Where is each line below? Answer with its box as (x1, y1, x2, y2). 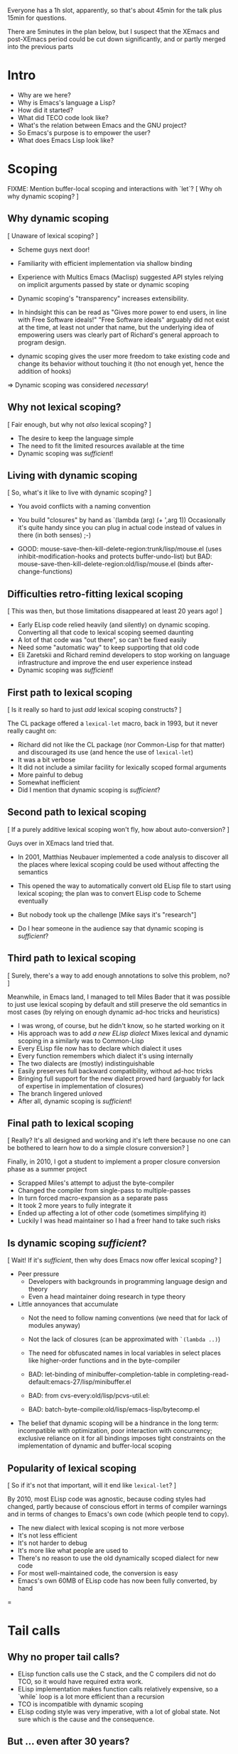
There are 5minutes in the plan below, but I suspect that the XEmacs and (7, 28, 220, 36)
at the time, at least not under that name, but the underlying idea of (17, 323, 215, 331)
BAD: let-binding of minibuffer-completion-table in (28, 1370, 176, 1379)
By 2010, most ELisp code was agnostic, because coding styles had (7, 1495, 206, 1503)
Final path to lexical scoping (7, 1117, 134, 1129)
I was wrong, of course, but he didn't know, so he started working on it (17, 1021, 225, 1029)
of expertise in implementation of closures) (17, 1081, 144, 1090)
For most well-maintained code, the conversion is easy (17, 1569, 178, 1577)
